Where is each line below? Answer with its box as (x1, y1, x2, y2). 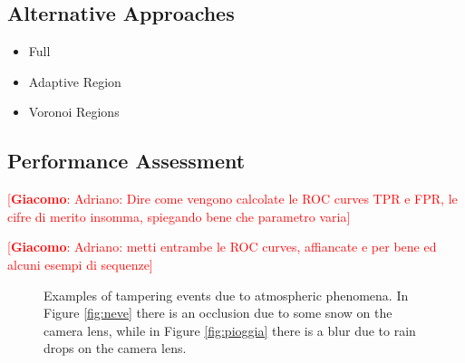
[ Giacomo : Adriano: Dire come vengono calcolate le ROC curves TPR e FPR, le (7, 189, 458, 208)
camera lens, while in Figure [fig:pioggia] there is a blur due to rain (44, 320, 416, 339)
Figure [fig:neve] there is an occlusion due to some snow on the (44, 303, 392, 322)
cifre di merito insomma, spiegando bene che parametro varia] (7, 206, 351, 225)
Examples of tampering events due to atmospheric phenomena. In (44, 285, 409, 304)
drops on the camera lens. (44, 339, 187, 358)
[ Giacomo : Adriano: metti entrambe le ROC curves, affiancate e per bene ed (7, 237, 437, 256)
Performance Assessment (7, 147, 246, 175)
